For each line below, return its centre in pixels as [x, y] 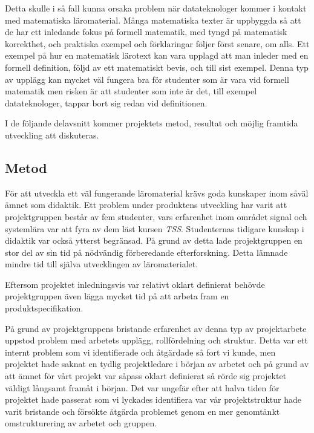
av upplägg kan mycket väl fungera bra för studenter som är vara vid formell [147, 79]
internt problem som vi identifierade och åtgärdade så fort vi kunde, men [140, 352]
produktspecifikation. [44, 308]
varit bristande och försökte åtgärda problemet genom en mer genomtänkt [142, 411]
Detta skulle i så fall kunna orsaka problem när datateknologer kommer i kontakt [156, 8]
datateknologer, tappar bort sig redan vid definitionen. [106, 103]
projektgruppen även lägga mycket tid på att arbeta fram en [117, 296]
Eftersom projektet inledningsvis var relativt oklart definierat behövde [135, 284]
